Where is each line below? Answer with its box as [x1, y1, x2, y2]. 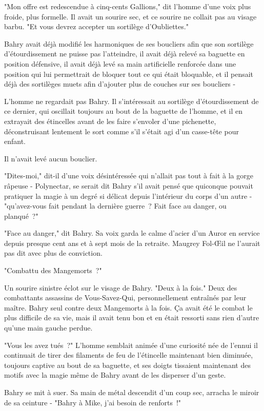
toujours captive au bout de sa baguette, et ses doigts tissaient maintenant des [4, 359, 251, 370]
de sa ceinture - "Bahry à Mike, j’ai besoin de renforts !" [4, 397, 181, 407]
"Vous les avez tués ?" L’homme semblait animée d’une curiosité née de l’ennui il [4, 339, 258, 350]
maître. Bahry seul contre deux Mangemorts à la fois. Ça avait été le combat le [4, 302, 253, 313]
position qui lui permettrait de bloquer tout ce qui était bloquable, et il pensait [4, 68, 254, 79]
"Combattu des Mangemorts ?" [4, 265, 102, 276]
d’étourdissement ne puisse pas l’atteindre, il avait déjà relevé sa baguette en [4, 48, 245, 59]
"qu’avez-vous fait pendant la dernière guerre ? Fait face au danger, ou [4, 200, 227, 211]
